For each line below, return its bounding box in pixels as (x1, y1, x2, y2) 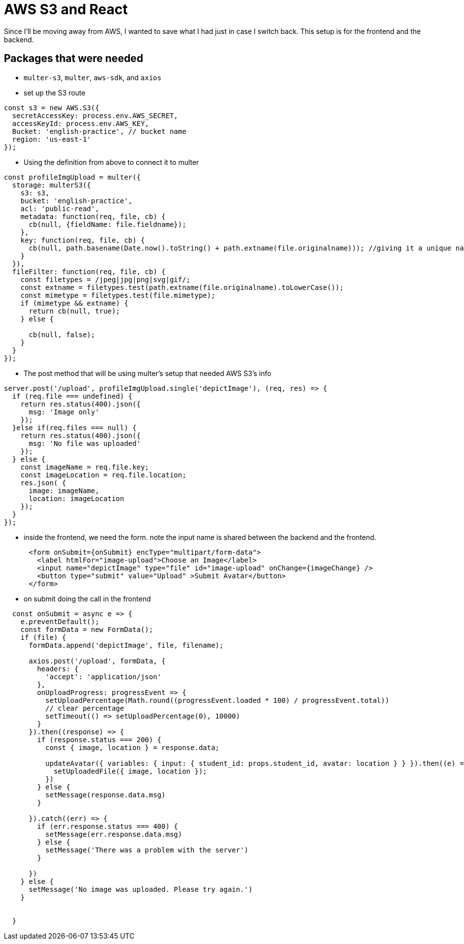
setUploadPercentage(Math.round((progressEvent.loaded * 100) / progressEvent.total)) (45, 696, 389, 704)
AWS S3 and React (4, 1, 128, 18)
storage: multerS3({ (12, 181, 91, 189)
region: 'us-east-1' (12, 135, 91, 143)
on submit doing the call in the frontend (24, 594, 151, 603)
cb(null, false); (29, 330, 95, 339)
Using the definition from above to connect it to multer (24, 157, 199, 166)
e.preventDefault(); (20, 617, 99, 626)
